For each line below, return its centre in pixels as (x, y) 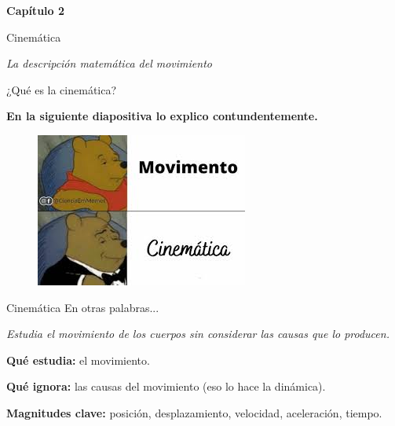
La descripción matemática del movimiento (109, 63)
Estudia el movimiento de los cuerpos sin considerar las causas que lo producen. (198, 334)
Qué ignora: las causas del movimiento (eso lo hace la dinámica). (166, 386)
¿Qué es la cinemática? (62, 89)
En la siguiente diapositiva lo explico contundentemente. (162, 116)
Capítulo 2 (36, 10)
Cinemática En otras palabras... (83, 307)
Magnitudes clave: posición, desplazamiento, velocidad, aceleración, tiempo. (194, 412)
